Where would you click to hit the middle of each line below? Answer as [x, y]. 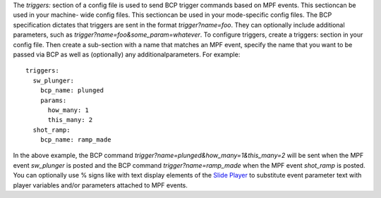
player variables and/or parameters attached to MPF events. [101, 185]
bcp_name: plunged [72, 91]
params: [53, 100]
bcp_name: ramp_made [75, 140]
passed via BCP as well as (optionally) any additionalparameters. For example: [127, 54]
